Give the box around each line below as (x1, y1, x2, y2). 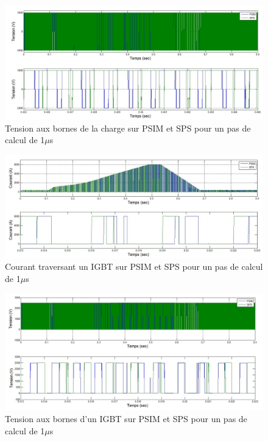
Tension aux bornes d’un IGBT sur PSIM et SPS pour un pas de (5, 412, 247, 425)
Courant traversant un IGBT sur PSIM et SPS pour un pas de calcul (5, 260, 263, 273)
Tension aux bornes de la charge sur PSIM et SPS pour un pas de (5, 121, 251, 134)
